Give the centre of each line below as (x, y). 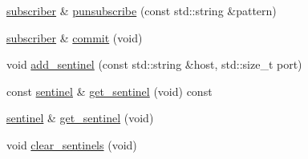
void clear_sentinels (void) (72, 144)
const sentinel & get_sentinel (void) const (109, 91)
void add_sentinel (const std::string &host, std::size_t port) (154, 64)
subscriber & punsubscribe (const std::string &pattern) (142, 10)
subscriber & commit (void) (75, 37)
